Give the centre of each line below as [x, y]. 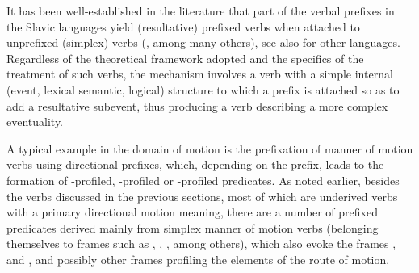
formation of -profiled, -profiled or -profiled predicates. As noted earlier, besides [203, 180]
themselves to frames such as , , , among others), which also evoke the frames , [201, 244]
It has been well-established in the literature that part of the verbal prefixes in [201, 10]
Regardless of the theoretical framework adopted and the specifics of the [185, 58]
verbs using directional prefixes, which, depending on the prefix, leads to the [195, 164]
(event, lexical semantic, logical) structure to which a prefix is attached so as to [203, 89]
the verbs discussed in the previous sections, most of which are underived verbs [202, 196]
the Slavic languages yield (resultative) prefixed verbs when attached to [183, 26]
